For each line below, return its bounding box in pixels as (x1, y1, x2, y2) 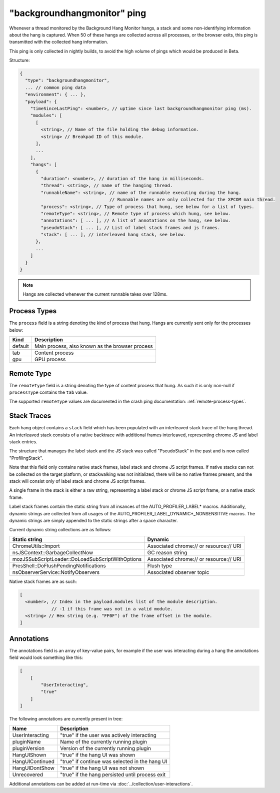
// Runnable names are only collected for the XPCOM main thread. (109, 197, 276, 203)
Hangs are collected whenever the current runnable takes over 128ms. (22, 291, 167, 297)
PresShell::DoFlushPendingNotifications (12, 562, 106, 569)
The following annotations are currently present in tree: (9, 716, 123, 722)
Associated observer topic (147, 568, 209, 575)
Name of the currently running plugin (60, 738, 147, 745)
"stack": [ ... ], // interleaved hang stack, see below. (40, 232, 186, 238)
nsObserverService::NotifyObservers (12, 568, 100, 575)
